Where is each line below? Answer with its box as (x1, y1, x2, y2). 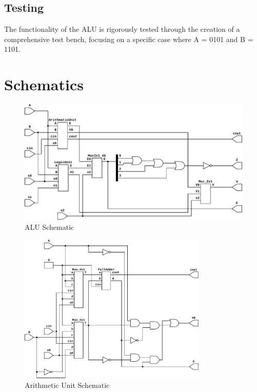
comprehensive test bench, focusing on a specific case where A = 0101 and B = (4, 33, 253, 44)
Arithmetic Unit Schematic (25, 380, 110, 390)
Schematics (4, 74, 84, 95)
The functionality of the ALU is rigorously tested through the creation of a (4, 24, 240, 34)
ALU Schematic (25, 221, 74, 232)
